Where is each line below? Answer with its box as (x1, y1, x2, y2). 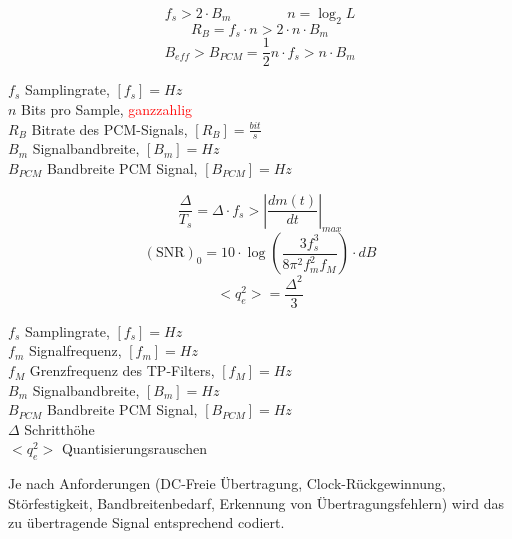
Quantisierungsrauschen (61, 438, 207, 459)
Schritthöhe (24, 418, 95, 439)
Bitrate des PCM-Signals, (31, 118, 188, 139)
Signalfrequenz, (28, 340, 122, 361)
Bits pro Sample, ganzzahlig (21, 98, 193, 119)
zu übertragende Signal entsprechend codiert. (8, 512, 285, 533)
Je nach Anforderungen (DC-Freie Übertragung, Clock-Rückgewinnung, (8, 473, 446, 494)
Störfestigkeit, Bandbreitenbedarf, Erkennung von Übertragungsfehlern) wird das (8, 492, 505, 513)
